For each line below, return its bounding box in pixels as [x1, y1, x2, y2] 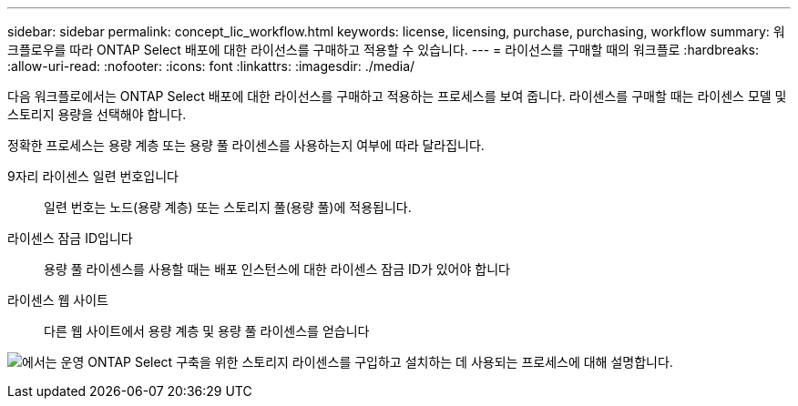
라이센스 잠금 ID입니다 [7, 230, 133, 246]
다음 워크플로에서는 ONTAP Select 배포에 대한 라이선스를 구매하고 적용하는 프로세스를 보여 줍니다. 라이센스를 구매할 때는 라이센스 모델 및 [7, 88, 787, 104]
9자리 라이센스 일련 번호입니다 [7, 168, 179, 184]
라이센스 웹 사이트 [7, 292, 108, 308]
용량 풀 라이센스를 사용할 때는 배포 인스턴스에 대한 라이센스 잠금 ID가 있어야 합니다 [44, 261, 510, 277]
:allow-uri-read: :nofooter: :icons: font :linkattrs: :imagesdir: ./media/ [7, 58, 415, 74]
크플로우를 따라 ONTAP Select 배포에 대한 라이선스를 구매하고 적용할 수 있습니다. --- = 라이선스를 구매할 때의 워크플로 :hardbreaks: [7, 42, 760, 57]
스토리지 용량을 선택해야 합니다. [7, 107, 187, 122]
